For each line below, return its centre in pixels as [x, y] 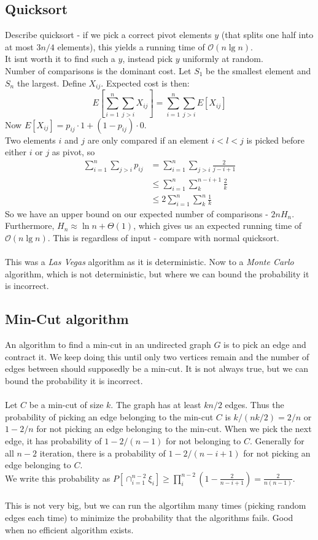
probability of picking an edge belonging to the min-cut [109, 416]
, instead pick [148, 59]
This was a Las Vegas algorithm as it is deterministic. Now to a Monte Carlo [149, 262]
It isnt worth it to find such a [60, 59]
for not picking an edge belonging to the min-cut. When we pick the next [174, 429]
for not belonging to [204, 441]
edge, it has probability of [53, 441]
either [16, 152]
